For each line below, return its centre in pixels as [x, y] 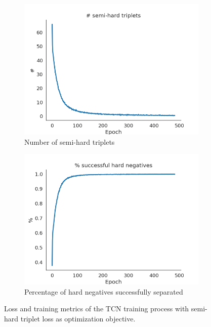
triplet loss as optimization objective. [78, 318]
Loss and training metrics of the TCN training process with [97, 309]
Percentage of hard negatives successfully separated [104, 291]
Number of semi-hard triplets [70, 141]
